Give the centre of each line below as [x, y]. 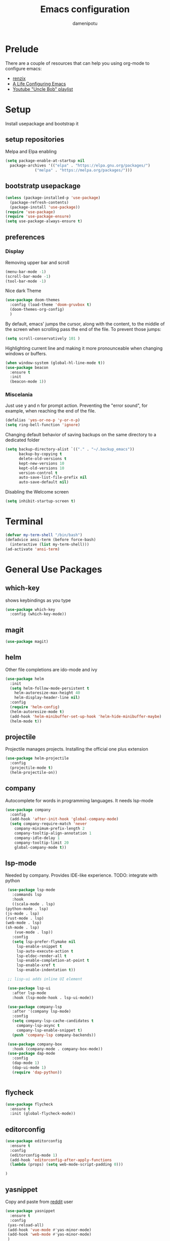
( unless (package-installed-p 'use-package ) [53, 198]
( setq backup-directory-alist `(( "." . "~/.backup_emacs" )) [70, 449]
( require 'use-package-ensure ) [38, 217]
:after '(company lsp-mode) [41, 1011]
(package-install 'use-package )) [45, 207]
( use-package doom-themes [32, 300]
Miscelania [19, 395]
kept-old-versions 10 [41, 468]
